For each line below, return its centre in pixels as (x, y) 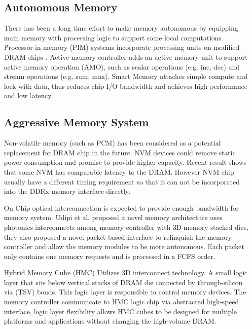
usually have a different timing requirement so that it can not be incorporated (122, 181)
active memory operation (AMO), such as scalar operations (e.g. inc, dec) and (122, 66)
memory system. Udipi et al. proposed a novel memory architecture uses (113, 217)
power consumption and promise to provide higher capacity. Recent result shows (125, 162)
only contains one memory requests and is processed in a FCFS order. (110, 256)
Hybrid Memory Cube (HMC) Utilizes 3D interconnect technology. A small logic (126, 273)
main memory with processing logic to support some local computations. (114, 37)
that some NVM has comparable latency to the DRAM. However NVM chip (119, 171)
